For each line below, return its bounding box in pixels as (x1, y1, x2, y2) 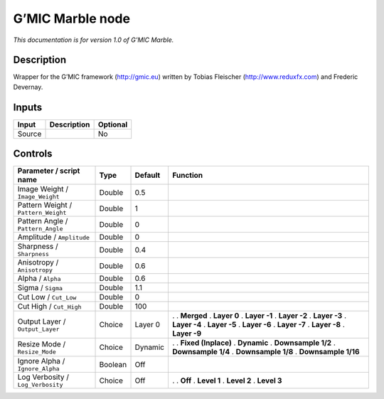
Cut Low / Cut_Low (17, 292, 77, 302)
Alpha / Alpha (17, 274, 61, 284)
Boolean (99, 359, 127, 369)
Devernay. (13, 83, 43, 91)
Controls (13, 148, 53, 160)
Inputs (13, 101, 43, 113)
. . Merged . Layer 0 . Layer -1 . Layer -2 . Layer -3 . (171, 311, 347, 321)
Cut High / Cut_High (17, 302, 82, 312)
